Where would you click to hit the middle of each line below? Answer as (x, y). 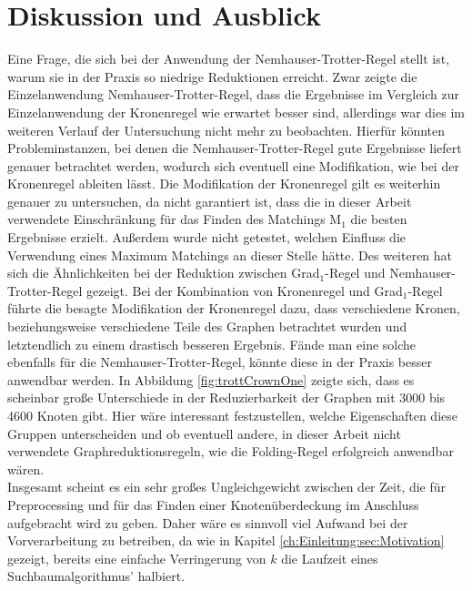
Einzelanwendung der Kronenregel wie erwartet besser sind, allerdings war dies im (236, 112)
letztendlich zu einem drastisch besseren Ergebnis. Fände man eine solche (212, 344)
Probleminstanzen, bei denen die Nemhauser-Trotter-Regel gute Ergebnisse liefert (235, 148)
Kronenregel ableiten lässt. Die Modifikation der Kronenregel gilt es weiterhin (224, 183)
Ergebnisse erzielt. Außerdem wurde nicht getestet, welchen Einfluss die (207, 237)
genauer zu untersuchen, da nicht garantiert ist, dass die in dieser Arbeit (210, 201)
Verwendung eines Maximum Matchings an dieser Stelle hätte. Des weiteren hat (230, 255)
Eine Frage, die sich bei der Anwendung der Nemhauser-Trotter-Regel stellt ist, (229, 59)
